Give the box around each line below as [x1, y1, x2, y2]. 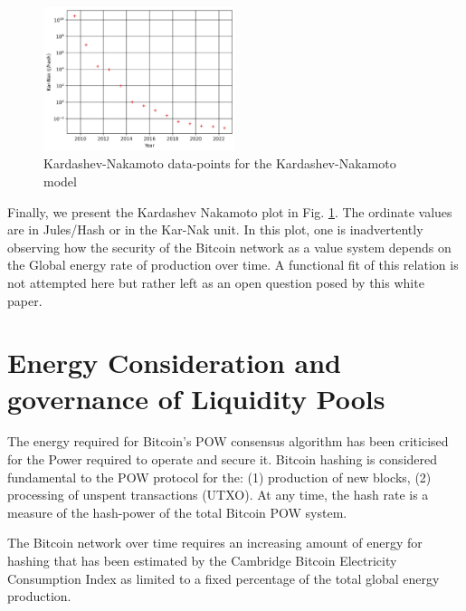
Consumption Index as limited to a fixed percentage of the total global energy [7, 568, 440, 587]
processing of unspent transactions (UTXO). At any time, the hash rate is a [7, 485, 429, 504]
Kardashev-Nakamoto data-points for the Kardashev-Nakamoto [43, 154, 396, 173]
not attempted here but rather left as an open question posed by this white [7, 272, 424, 291]
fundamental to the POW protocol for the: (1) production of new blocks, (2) [7, 467, 432, 486]
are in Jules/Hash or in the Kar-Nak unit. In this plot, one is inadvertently [7, 220, 423, 239]
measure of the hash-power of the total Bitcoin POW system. [7, 502, 347, 521]
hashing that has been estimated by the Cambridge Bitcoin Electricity [7, 551, 397, 569]
